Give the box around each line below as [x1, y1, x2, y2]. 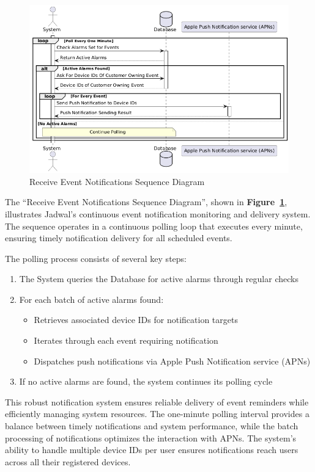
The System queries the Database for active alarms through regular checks [19, 272, 298, 285]
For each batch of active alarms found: [19, 292, 164, 305]
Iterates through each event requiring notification [34, 334, 218, 347]
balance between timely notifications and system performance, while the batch [5, 419, 298, 432]
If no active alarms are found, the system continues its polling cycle [19, 375, 273, 388]
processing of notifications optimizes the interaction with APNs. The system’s [5, 431, 297, 444]
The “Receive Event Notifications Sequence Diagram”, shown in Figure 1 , [5, 195, 287, 208]
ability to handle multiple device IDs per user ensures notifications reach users [5, 443, 298, 456]
